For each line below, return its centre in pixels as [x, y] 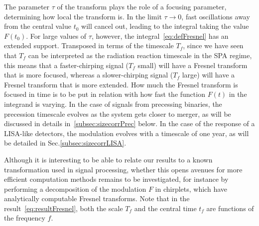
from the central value [38, 26]
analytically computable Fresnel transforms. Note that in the [97, 198]
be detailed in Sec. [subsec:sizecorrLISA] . [65, 143]
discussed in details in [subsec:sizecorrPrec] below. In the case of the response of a [129, 123]
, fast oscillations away [216, 16]
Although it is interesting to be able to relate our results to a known [108, 159]
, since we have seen [213, 45]
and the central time [165, 208]
